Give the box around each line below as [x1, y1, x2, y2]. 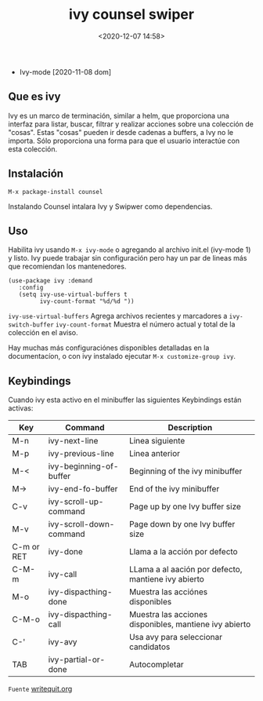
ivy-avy [48, 637, 77, 648]
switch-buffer [8, 321, 55, 329]
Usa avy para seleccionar [128, 632, 223, 643]
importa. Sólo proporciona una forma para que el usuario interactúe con [8, 136, 240, 145]
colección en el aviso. [8, 328, 78, 338]
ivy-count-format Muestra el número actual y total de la [56, 319, 236, 329]
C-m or [12, 542, 40, 553]
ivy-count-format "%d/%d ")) [39, 298, 135, 305]
